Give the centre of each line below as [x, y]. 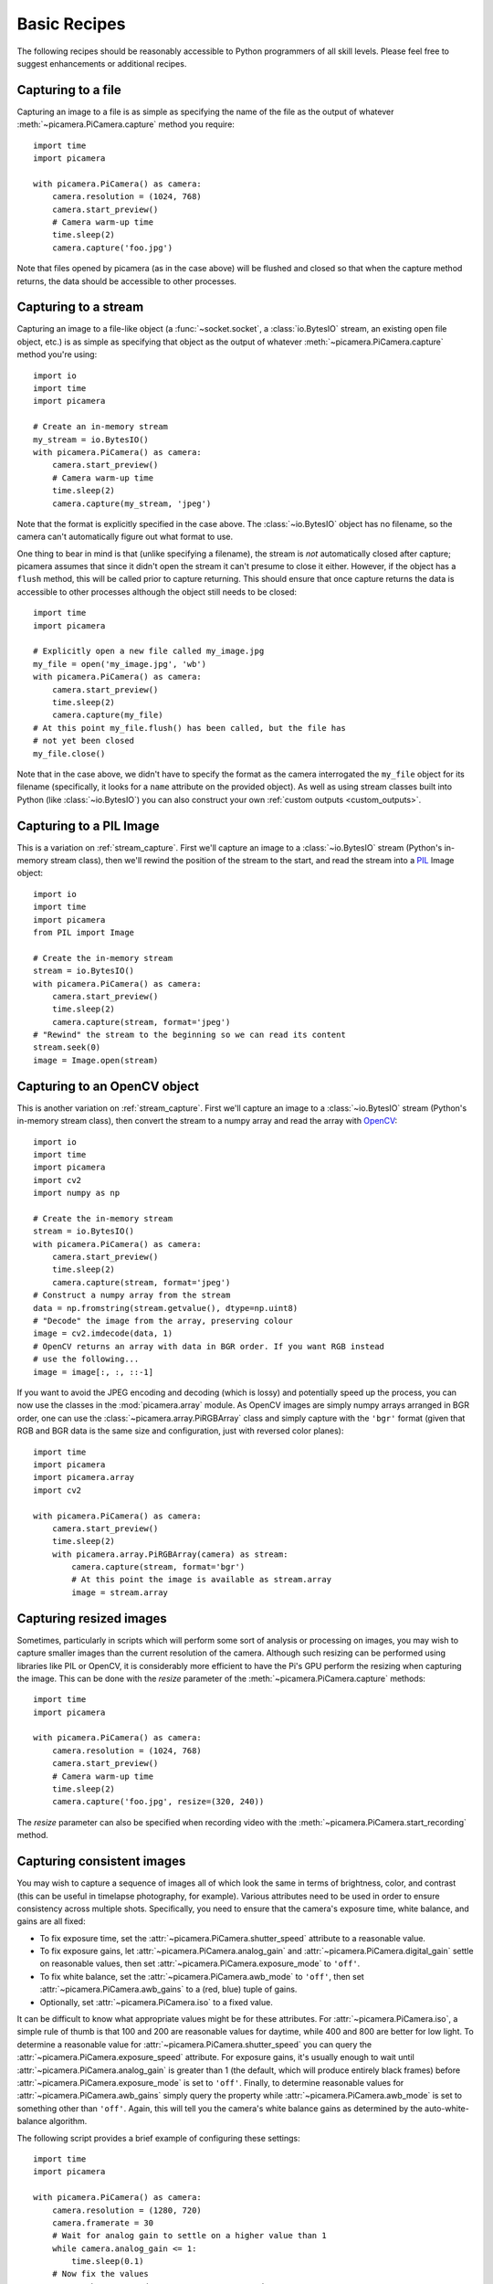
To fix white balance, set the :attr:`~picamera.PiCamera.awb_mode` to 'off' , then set [202, 1976]
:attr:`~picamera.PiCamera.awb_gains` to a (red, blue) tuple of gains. [168, 1989]
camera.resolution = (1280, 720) [127, 2210]
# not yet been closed [84, 741]
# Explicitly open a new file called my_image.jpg [149, 651]
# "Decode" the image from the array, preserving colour [163, 1321]
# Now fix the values [100, 2274]
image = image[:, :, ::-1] [94, 1372]
